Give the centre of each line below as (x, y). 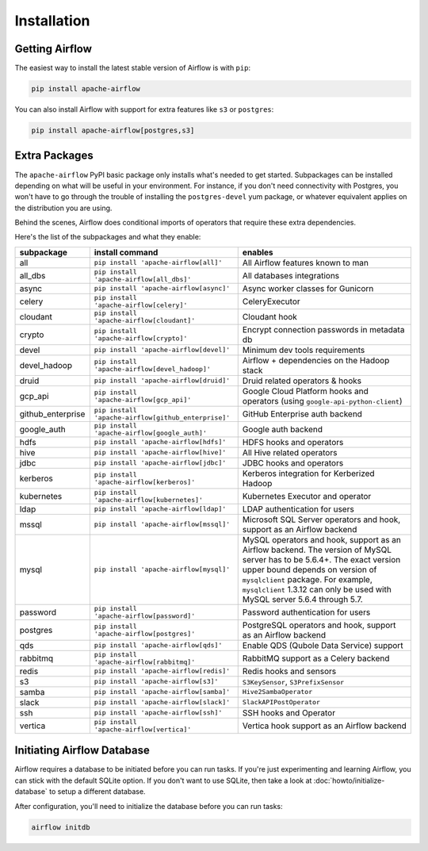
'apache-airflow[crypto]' (141, 338)
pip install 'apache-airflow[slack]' (162, 702)
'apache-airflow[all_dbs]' (143, 279)
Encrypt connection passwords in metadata (323, 329)
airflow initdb (61, 827)
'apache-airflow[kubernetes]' (149, 500)
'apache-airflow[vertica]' (143, 729)
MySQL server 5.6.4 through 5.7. (303, 599)
